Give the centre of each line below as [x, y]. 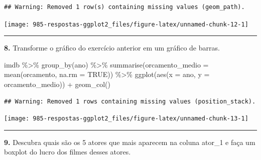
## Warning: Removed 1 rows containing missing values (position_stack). [130, 101]
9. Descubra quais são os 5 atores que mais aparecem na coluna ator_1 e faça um [130, 142]
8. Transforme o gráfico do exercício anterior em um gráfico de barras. [112, 48]
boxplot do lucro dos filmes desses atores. [68, 152]
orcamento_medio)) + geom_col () [57, 84]
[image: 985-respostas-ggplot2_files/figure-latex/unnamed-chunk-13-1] [126, 119]
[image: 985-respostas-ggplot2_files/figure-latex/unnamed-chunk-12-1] [126, 24]
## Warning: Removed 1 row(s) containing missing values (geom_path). [124, 7]
